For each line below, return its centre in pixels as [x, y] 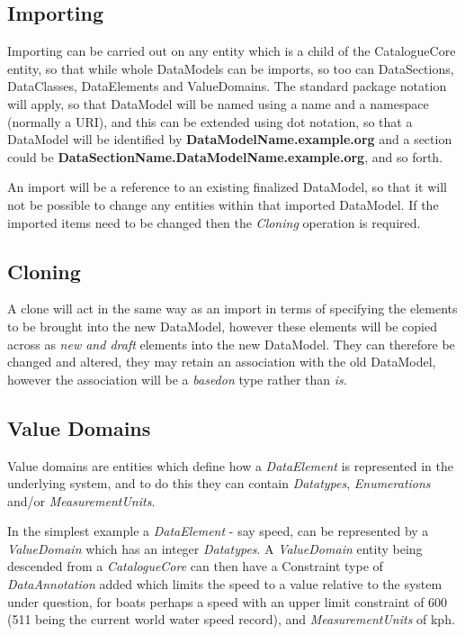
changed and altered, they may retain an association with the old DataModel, [222, 362]
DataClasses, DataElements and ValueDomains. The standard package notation [227, 86]
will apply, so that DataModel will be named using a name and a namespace [218, 103]
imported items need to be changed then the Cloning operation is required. [214, 222]
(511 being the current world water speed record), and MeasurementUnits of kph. [231, 619]
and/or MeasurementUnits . [81, 500]
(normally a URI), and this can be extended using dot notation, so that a [210, 121]
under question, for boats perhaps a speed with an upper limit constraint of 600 [228, 601]
